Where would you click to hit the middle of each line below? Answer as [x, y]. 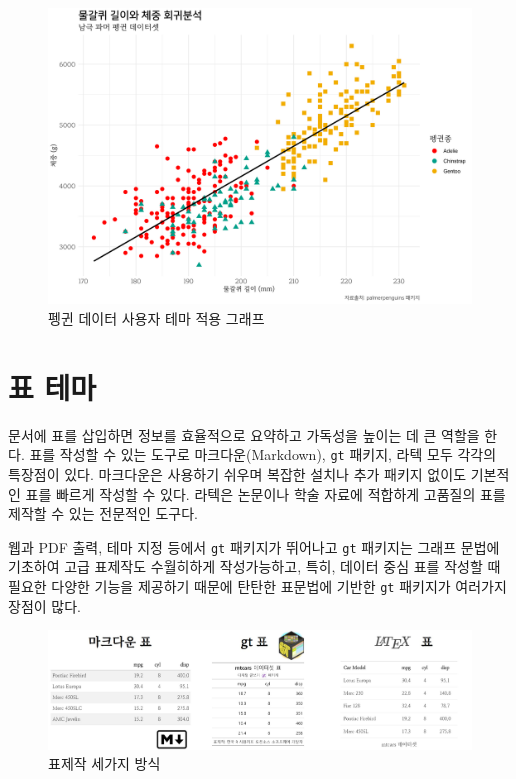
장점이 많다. [44, 605]
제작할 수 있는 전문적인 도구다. [103, 513]
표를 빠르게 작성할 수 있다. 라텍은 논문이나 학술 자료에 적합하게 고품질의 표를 [265, 493]
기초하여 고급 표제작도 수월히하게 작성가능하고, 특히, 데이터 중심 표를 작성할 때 [254, 566]
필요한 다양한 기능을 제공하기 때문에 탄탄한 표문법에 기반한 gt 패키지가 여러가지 [257, 586]
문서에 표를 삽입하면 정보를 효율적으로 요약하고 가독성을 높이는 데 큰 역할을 [244, 434]
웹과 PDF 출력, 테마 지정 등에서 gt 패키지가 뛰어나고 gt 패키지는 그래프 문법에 [254, 546]
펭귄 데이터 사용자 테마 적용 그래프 [156, 318]
